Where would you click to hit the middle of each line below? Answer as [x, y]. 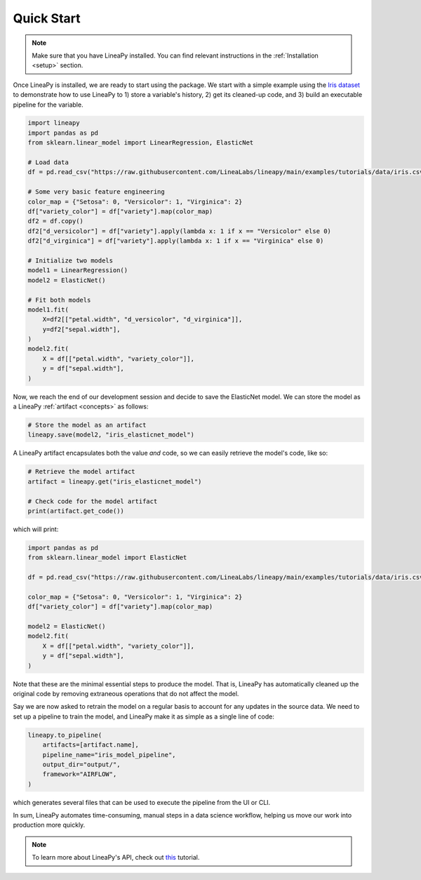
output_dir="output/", [81, 764]
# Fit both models [59, 300]
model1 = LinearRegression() [78, 271]
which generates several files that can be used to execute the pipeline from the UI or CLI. [142, 802]
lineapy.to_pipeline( [65, 735]
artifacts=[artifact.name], [91, 745]
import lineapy [54, 123]
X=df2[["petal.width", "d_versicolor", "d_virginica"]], [142, 320]
